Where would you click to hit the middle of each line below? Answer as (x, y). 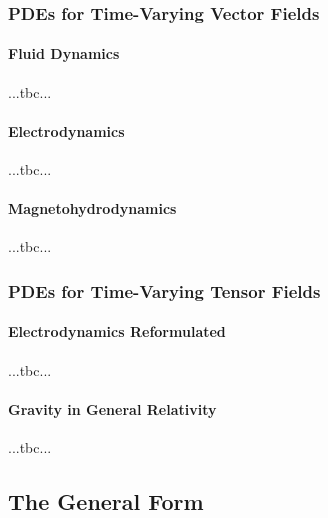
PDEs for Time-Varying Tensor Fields (164, 290)
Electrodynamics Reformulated (117, 331)
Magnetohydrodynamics (92, 208)
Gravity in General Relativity (112, 408)
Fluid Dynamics (64, 53)
